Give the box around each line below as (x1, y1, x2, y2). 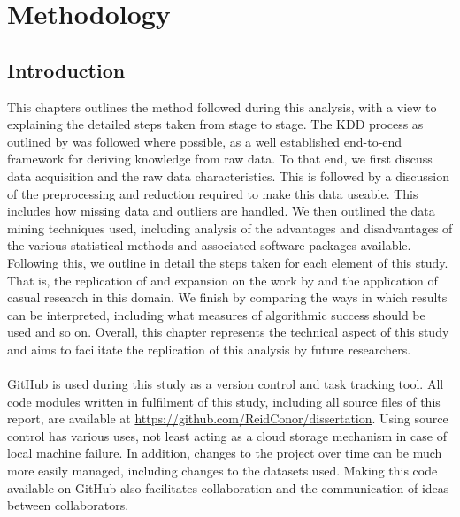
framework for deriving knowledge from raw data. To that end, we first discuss (7, 149, 433, 168)
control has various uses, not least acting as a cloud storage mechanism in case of (7, 426, 447, 445)
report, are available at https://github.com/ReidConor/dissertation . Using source (7, 409, 448, 428)
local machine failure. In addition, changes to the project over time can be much (7, 444, 442, 462)
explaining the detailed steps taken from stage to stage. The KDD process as (7, 115, 424, 133)
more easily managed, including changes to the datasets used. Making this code (7, 461, 438, 480)
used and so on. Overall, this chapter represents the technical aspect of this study (7, 323, 449, 341)
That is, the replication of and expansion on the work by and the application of (7, 270, 438, 289)
